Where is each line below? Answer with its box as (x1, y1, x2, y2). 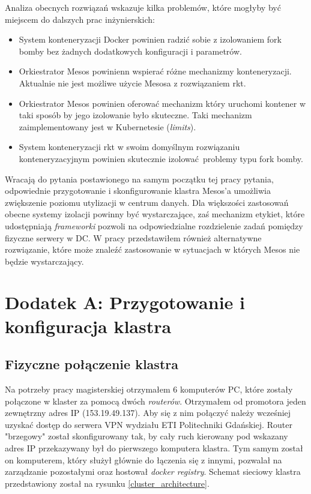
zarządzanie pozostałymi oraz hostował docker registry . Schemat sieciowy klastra (5, 465, 301, 478)
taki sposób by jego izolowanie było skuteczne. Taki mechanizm (19, 109, 252, 121)
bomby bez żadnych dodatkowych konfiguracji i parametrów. (19, 44, 242, 57)
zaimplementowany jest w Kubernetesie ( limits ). (19, 120, 196, 133)
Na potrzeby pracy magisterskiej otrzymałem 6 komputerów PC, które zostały (5, 383, 293, 396)
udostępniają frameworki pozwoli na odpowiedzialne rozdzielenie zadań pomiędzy (5, 219, 303, 232)
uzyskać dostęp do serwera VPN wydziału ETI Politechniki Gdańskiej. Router (5, 418, 292, 430)
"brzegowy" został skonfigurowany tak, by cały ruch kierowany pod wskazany (5, 430, 288, 442)
